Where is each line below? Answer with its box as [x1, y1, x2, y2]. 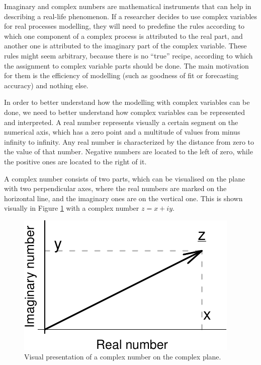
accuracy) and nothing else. [4, 80, 89, 90]
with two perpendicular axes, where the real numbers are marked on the [4, 183, 227, 194]
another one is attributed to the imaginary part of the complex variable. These [4, 40, 247, 51]
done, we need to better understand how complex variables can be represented [4, 106, 245, 117]
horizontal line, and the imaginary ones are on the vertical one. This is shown [4, 193, 243, 203]
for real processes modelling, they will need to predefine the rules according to [4, 21, 245, 31]
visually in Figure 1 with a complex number [4, 203, 139, 213]
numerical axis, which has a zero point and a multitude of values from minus [4, 127, 240, 137]
